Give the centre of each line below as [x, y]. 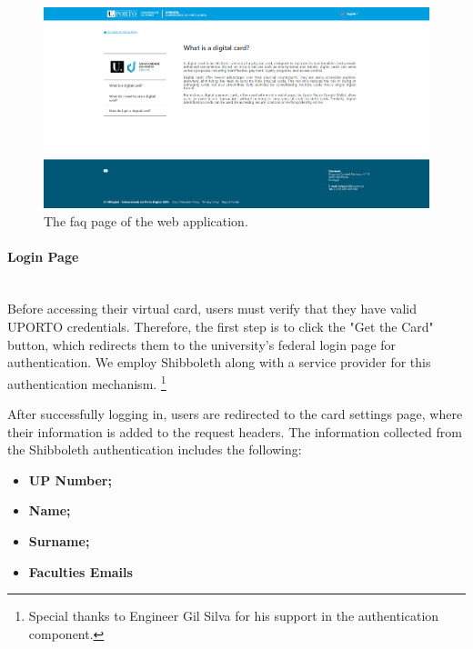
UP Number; [70, 479]
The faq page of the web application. [146, 220]
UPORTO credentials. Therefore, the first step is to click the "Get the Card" [221, 327]
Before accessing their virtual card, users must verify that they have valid [212, 309]
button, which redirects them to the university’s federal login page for [202, 344]
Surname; [59, 541]
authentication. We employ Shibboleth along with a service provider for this [219, 362]
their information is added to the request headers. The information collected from [235, 431]
